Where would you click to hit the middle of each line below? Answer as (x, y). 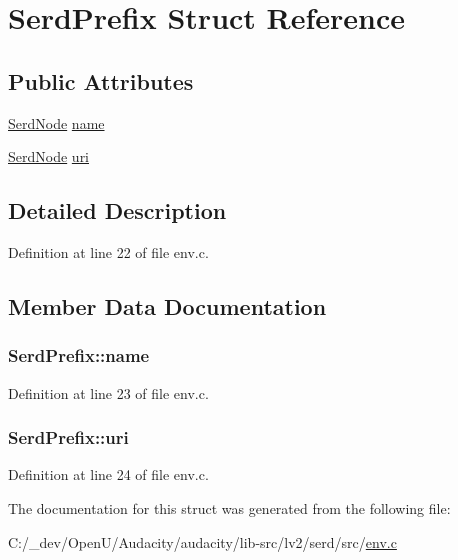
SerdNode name (56, 122)
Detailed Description (117, 210)
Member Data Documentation (167, 305)
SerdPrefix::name (79, 355)
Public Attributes (101, 80)
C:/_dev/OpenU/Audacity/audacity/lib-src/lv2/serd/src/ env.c (202, 541)
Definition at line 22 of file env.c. (108, 251)
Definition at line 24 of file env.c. (108, 474)
